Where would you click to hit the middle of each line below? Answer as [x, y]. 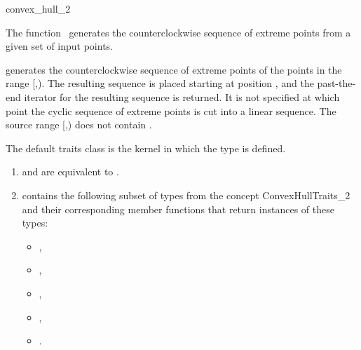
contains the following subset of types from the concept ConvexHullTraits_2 [186, 195]
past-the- [336, 83]
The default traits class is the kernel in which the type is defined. [146, 148]
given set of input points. [60, 46]
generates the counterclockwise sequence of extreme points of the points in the [174, 69]
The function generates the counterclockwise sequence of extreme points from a [178, 32]
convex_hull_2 [38, 8]
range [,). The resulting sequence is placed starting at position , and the [160, 83]
